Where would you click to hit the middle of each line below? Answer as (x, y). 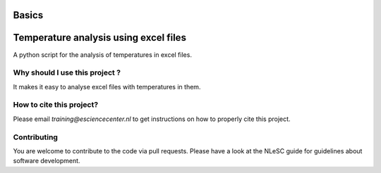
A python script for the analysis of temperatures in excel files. (102, 55)
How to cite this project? (56, 105)
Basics (28, 15)
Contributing (35, 137)
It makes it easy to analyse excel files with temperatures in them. (107, 86)
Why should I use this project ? (67, 72)
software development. (47, 161)
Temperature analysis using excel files (100, 38)
